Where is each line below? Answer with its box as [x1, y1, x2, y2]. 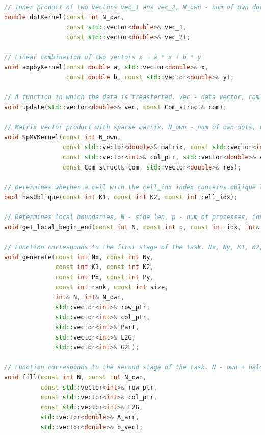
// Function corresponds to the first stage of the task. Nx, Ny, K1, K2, [4, 244, 263, 251]
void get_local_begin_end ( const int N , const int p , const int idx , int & [4, 224, 260, 231]
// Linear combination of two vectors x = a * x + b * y [4, 53, 201, 61]
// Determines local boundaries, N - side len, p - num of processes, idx [4, 213, 263, 221]
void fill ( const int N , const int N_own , [4, 373, 147, 381]
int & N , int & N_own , [55, 294, 125, 301]
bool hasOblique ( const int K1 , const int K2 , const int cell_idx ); [4, 194, 238, 201]
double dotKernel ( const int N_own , [4, 13, 125, 21]
